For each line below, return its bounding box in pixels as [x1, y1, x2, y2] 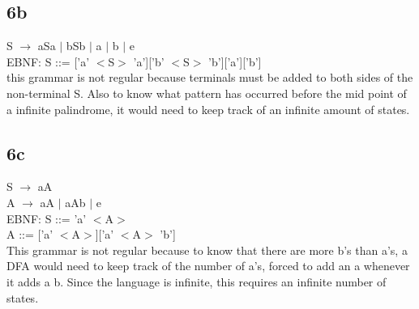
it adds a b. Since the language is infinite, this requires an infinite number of [6, 273, 387, 290]
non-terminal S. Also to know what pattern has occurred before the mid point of [6, 84, 407, 101]
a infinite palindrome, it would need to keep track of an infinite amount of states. [6, 100, 410, 117]
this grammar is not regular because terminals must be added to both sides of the [6, 69, 413, 86]
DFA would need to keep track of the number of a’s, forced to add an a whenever [6, 257, 410, 274]
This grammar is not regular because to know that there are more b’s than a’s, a [6, 241, 408, 258]
